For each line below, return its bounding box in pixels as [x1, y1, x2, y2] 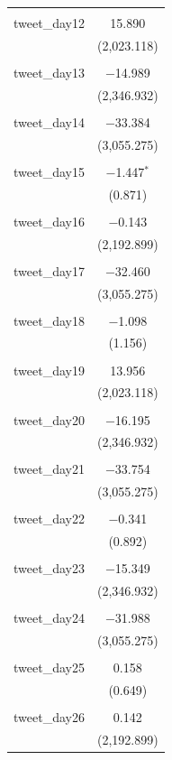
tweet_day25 [14, 658, 85, 677]
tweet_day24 [14, 608, 85, 627]
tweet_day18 [14, 310, 85, 329]
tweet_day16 [14, 211, 85, 230]
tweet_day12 [14, 14, 85, 32]
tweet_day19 [14, 360, 85, 379]
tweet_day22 [14, 509, 85, 528]
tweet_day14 [14, 112, 85, 131]
